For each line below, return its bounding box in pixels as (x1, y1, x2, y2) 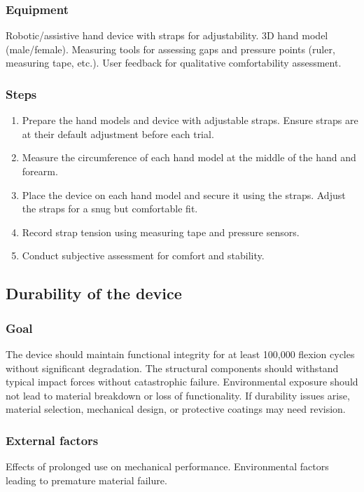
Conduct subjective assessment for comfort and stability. (22, 248, 265, 263)
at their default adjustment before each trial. (22, 126, 214, 141)
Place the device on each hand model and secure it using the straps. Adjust (22, 187, 346, 202)
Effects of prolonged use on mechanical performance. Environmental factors (6, 459, 329, 474)
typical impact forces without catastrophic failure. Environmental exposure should (6, 374, 358, 389)
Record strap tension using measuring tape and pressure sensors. (22, 224, 300, 239)
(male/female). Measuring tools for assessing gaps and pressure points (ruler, (6, 41, 335, 56)
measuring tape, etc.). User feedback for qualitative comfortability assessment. (6, 55, 342, 70)
